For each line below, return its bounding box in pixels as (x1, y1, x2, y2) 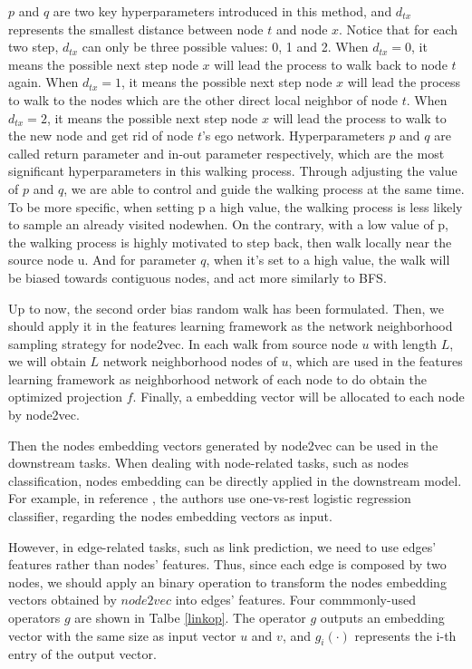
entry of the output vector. (8, 645, 157, 664)
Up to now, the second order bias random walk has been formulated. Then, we (8, 298, 445, 317)
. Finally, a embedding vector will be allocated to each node (132, 387, 465, 406)
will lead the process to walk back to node (214, 54, 448, 73)
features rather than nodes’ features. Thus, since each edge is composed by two (8, 555, 447, 574)
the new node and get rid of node (8, 126, 194, 145)
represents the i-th (354, 625, 457, 645)
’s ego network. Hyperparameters (201, 126, 385, 145)
